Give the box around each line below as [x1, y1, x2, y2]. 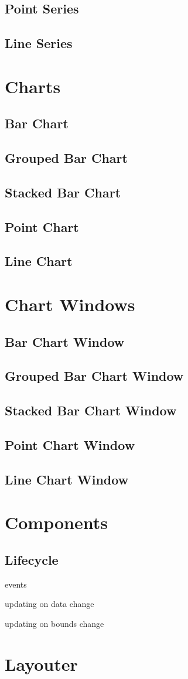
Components [5, 510, 108, 534]
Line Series [5, 34, 73, 52]
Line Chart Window [5, 470, 129, 488]
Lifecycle [5, 550, 59, 568]
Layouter [5, 651, 78, 675]
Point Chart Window [5, 435, 135, 453]
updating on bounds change [5, 617, 104, 629]
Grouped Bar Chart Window [5, 367, 184, 385]
